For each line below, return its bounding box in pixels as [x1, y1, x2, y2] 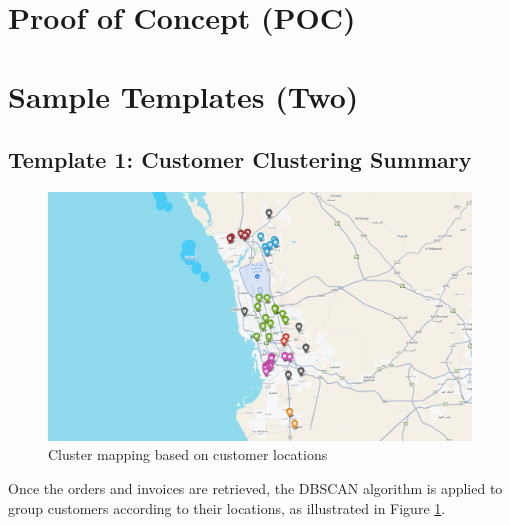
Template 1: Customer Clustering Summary [8, 144, 472, 175]
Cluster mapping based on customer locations [48, 444, 328, 465]
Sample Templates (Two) [8, 75, 359, 116]
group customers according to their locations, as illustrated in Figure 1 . [8, 497, 446, 518]
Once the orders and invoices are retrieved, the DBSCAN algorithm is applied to [8, 477, 503, 498]
